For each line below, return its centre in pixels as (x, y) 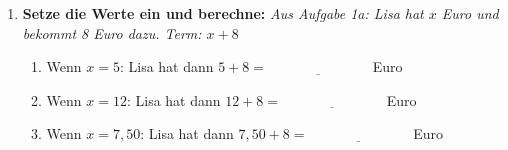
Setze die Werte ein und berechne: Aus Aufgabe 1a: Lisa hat (223, 13)
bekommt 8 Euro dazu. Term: (112, 32)
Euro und (470, 13)
